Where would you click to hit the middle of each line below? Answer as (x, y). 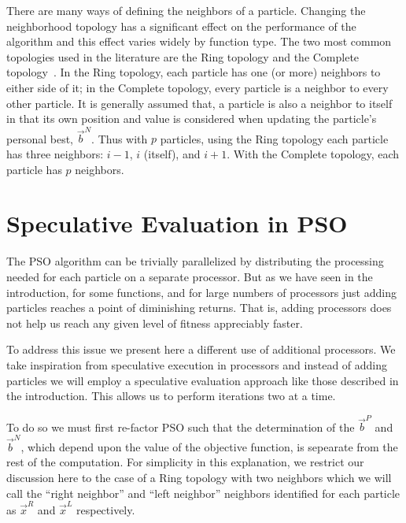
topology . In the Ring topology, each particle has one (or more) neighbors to (194, 72)
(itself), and (172, 154)
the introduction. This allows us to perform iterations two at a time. (171, 396)
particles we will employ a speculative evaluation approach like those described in (203, 380)
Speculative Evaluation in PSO (177, 223)
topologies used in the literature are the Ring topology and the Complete (183, 56)
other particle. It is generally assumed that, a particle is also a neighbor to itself (199, 103)
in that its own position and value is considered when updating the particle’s (192, 119)
